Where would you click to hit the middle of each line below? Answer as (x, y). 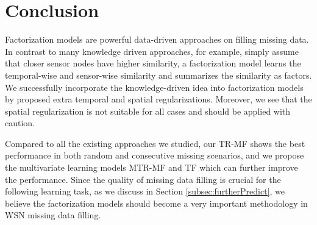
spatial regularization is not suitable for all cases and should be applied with (148, 111)
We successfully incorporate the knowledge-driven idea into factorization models (154, 87)
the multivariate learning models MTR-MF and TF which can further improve (151, 167)
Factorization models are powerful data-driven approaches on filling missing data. (157, 39)
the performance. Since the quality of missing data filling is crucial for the (143, 179)
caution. (20, 123)
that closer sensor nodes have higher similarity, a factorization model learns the (153, 63)
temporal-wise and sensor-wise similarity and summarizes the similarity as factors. (158, 75)
